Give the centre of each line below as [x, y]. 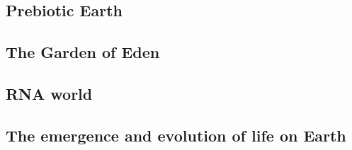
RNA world [49, 93]
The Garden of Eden [83, 52]
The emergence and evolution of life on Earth [176, 135]
